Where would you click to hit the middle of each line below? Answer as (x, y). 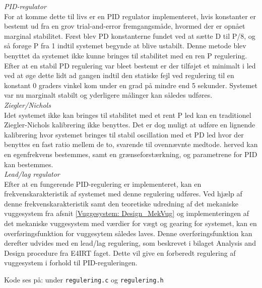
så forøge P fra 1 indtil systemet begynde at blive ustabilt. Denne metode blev (125, 46)
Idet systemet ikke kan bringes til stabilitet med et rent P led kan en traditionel (128, 115)
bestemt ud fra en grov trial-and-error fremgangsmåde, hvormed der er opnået (125, 26)
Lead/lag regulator (32, 174)
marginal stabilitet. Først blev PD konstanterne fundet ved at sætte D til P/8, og (130, 35)
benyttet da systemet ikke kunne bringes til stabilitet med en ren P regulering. (126, 55)
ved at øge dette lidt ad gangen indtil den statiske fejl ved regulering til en (119, 75)
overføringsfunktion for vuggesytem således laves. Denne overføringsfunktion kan (128, 233)
